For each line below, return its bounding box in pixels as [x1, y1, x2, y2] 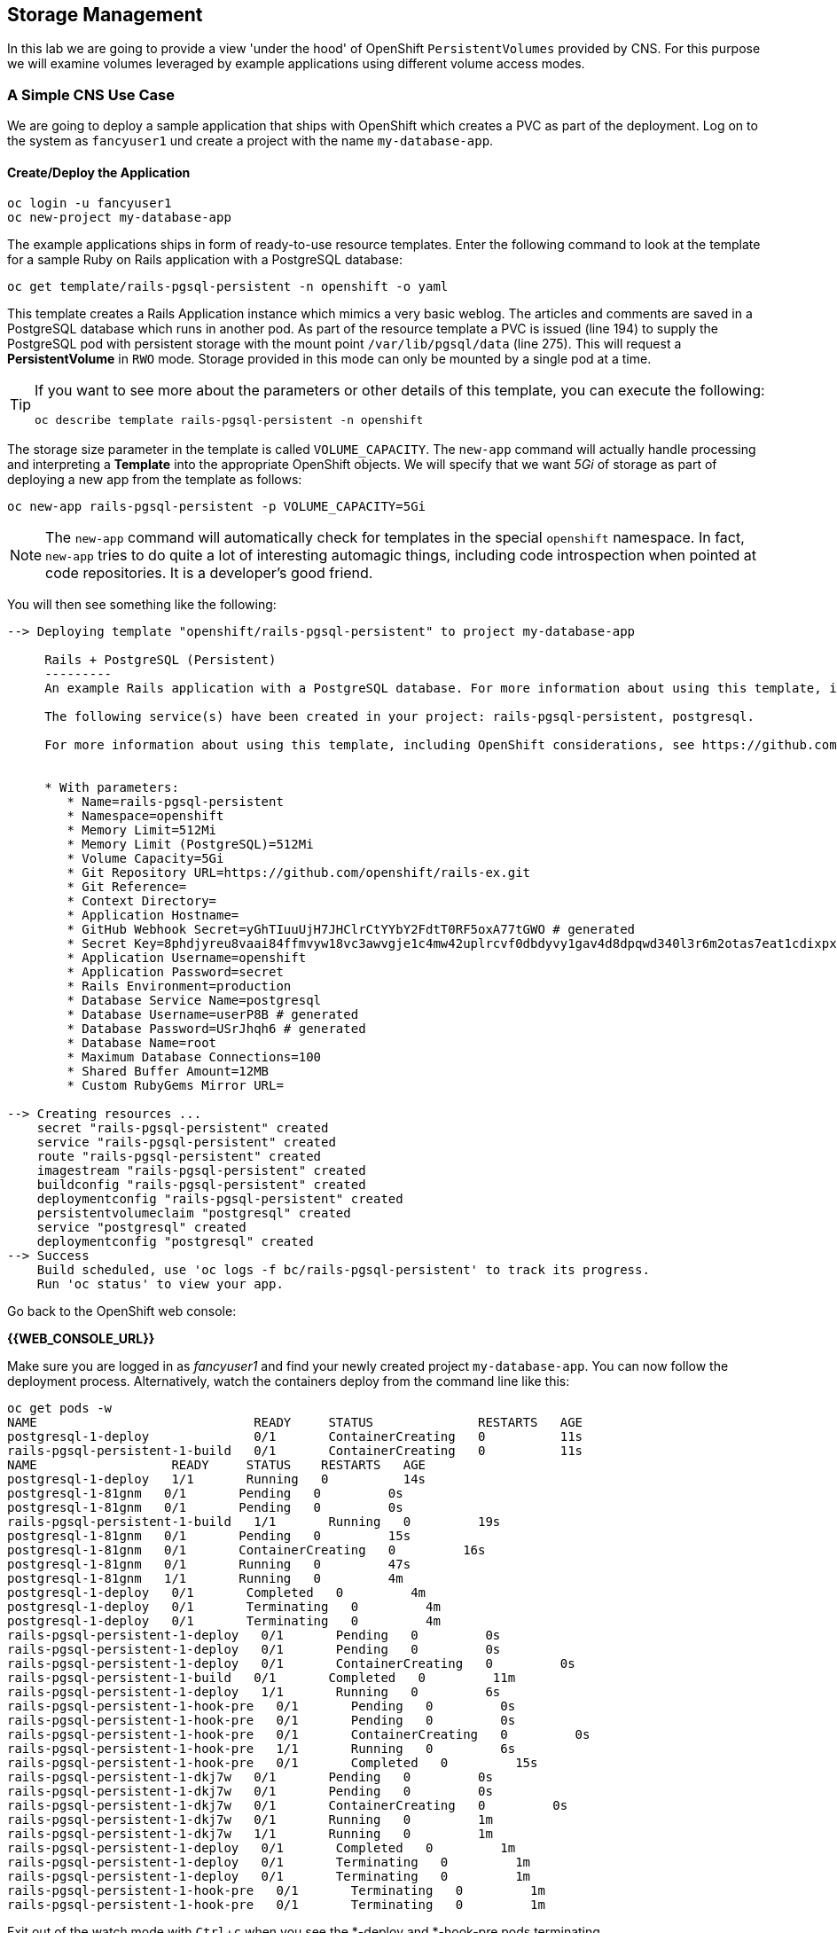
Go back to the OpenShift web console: [7, 1303, 237, 1319]
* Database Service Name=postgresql [66, 993, 322, 1008]
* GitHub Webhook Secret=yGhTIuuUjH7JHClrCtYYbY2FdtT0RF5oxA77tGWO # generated [66, 922, 636, 937]
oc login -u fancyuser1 [7, 196, 172, 211]
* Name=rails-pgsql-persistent [66, 794, 284, 810]
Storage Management [7, 4, 203, 26]
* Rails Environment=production [66, 979, 292, 994]
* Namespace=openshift [66, 809, 224, 824]
